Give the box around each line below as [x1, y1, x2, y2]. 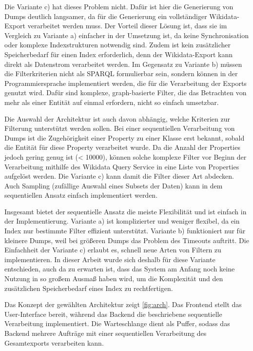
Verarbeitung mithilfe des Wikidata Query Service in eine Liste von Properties [4, 161, 239, 171]
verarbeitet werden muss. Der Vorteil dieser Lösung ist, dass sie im [27, 21, 227, 31]
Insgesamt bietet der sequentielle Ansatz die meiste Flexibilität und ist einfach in [4, 206, 247, 216]
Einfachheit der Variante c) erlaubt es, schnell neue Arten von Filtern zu [4, 245, 221, 255]
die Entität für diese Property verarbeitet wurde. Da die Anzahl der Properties [4, 142, 240, 152]
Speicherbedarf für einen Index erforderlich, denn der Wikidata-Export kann [4, 49, 233, 59]
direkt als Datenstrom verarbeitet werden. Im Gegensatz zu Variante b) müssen [4, 59, 242, 69]
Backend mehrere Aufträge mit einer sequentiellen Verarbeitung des [4, 328, 207, 338]
